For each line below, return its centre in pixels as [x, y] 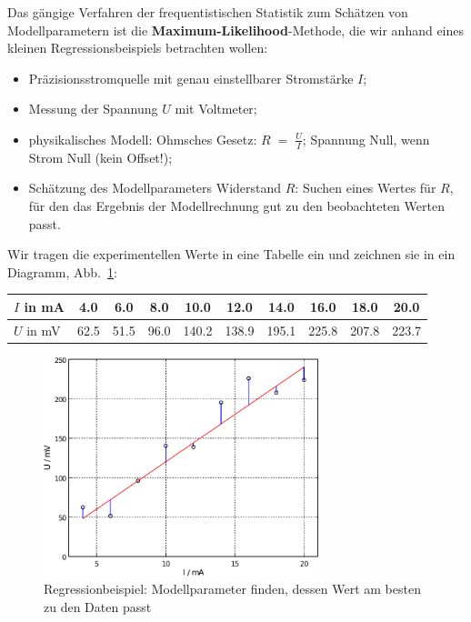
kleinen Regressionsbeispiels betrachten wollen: [138, 48]
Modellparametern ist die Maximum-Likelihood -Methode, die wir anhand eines [236, 30]
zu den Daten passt [98, 606]
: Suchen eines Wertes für [366, 188]
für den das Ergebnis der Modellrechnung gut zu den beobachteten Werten [236, 205]
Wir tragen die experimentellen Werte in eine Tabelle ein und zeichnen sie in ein [231, 254]
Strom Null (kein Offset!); [100, 157]
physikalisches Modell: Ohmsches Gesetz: [143, 139]
